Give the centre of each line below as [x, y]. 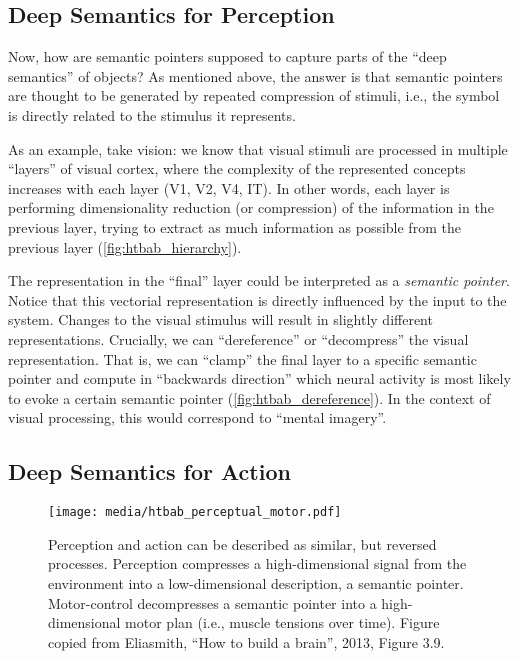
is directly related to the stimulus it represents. [152, 114]
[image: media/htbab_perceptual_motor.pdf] [195, 512]
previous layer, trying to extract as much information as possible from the [234, 226]
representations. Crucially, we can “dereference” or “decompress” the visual [238, 338]
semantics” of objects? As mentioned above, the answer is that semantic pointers [255, 75]
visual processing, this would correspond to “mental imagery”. [197, 417]
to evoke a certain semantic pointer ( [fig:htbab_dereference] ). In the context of [249, 397]
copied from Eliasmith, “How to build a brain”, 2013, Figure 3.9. [246, 641]
